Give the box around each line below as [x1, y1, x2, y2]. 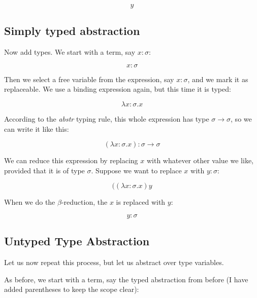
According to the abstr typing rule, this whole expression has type [4, 113, 209, 124]
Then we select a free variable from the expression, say [4, 73, 174, 84]
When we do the [4, 197, 55, 207]
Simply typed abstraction [4, 23, 140, 39]
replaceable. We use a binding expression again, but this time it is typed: [4, 84, 231, 94]
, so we [231, 113, 252, 124]
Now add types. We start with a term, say [4, 47, 136, 57]
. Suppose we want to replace [91, 165, 182, 175]
